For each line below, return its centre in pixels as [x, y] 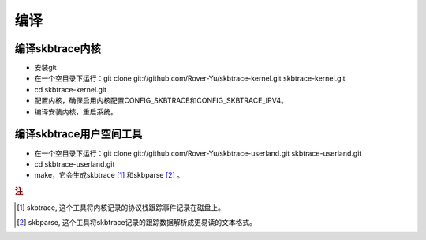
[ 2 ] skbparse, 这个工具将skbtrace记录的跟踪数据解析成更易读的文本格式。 [136, 222]
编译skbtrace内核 [58, 49]
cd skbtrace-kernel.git [70, 89]
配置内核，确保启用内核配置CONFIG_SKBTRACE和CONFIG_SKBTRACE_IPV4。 [161, 101]
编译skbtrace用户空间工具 [78, 134]
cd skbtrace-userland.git [75, 164]
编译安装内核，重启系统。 [76, 111]
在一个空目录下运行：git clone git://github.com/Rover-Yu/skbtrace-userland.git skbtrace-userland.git [198, 153]
